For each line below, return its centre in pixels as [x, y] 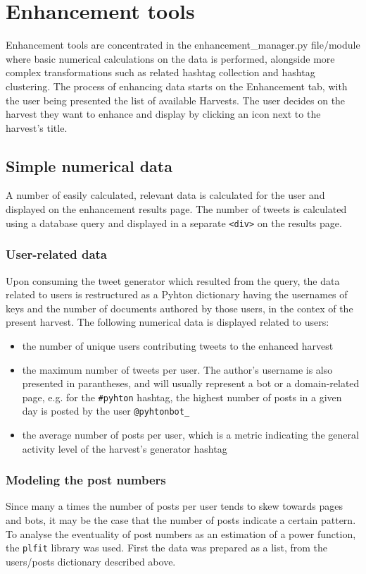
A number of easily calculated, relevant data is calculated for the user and [165, 195]
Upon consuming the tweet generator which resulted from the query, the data [173, 280]
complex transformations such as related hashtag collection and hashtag [160, 72]
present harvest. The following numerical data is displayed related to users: [168, 322]
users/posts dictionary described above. [91, 561]
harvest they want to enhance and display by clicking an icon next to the [163, 114]
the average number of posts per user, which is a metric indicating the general [190, 435]
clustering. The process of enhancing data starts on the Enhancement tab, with [177, 86]
